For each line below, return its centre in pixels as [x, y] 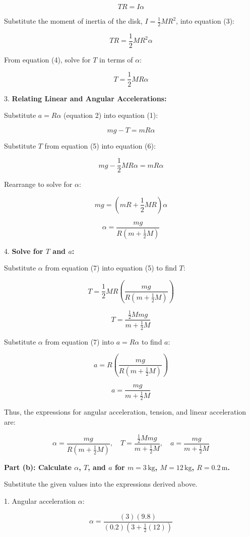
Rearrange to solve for [38, 184]
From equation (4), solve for [47, 59]
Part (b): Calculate [38, 467]
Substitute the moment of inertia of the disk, [73, 21]
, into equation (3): [205, 21]
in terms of [116, 59]
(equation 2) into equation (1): [111, 115]
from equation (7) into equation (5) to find [111, 268]
